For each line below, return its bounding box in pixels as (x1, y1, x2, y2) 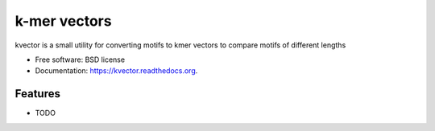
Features (14, 87, 60, 100)
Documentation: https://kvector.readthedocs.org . (35, 66, 198, 76)
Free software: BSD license (35, 55, 125, 64)
